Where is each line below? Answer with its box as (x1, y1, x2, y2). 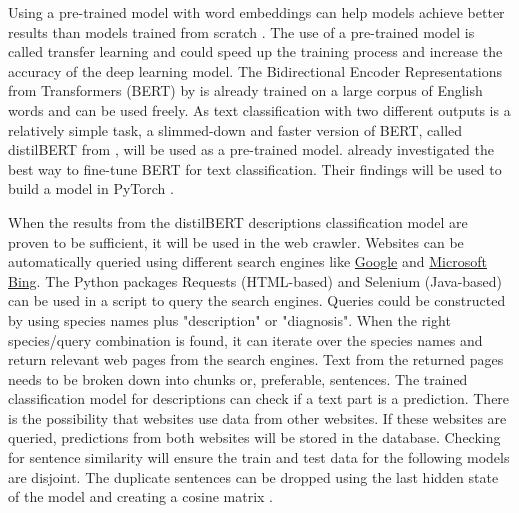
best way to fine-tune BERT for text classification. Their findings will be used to (8, 158, 502, 179)
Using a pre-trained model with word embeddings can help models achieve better (8, 2, 505, 22)
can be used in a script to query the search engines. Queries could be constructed (8, 290, 506, 311)
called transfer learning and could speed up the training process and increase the (8, 41, 503, 62)
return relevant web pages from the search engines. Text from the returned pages (8, 349, 504, 370)
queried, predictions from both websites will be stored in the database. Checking (8, 427, 501, 448)
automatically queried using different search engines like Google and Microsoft (8, 251, 487, 272)
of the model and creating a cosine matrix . (8, 486, 273, 507)
